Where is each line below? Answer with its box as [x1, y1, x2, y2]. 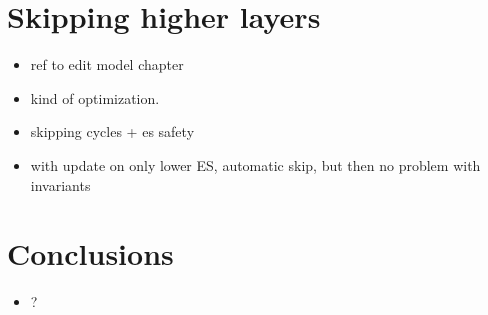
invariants [30, 174, 91, 195]
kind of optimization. [30, 87, 160, 108]
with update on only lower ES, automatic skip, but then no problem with [30, 154, 481, 175]
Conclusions [7, 233, 174, 274]
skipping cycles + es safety [30, 121, 195, 142]
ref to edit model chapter [30, 54, 184, 75]
